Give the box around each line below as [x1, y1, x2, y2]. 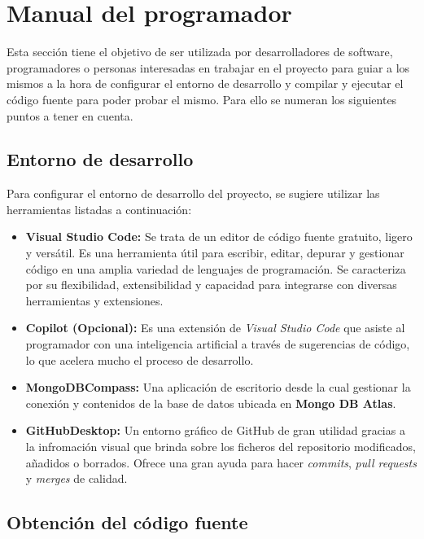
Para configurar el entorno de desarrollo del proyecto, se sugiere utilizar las [7, 185, 380, 202]
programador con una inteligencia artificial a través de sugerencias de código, [25, 335, 410, 353]
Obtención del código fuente [7, 510, 248, 535]
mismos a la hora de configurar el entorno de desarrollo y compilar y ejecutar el [7, 75, 404, 92]
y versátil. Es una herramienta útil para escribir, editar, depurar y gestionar [25, 244, 404, 261]
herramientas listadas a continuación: [7, 200, 192, 217]
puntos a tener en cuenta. [7, 107, 133, 124]
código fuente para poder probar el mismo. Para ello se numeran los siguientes [7, 90, 397, 107]
